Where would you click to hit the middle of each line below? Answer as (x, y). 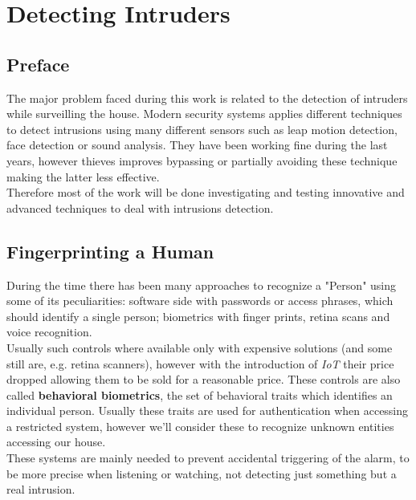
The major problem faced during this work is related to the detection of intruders (207, 98)
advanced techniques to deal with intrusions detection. (140, 207)
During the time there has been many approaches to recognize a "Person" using (202, 285)
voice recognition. (49, 332)
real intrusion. (41, 489)
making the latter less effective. (83, 176)
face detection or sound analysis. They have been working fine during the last (197, 145)
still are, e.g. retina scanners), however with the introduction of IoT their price (200, 363)
